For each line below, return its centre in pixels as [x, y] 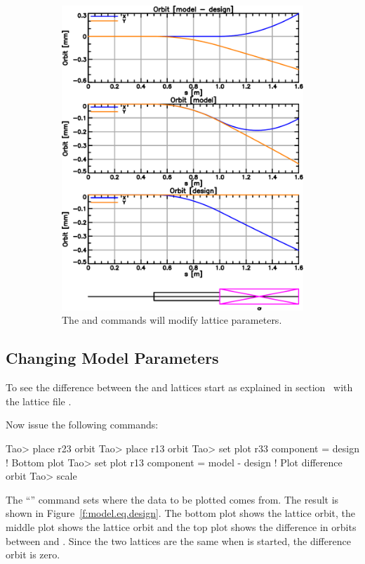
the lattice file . [39, 401]
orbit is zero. [33, 555]
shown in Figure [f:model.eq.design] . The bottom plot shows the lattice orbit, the [181, 513]
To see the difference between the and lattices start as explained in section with [179, 387]
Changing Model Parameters [112, 358]
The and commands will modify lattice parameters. [172, 320]
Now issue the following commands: [82, 425]
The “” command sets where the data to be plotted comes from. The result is [172, 499]
